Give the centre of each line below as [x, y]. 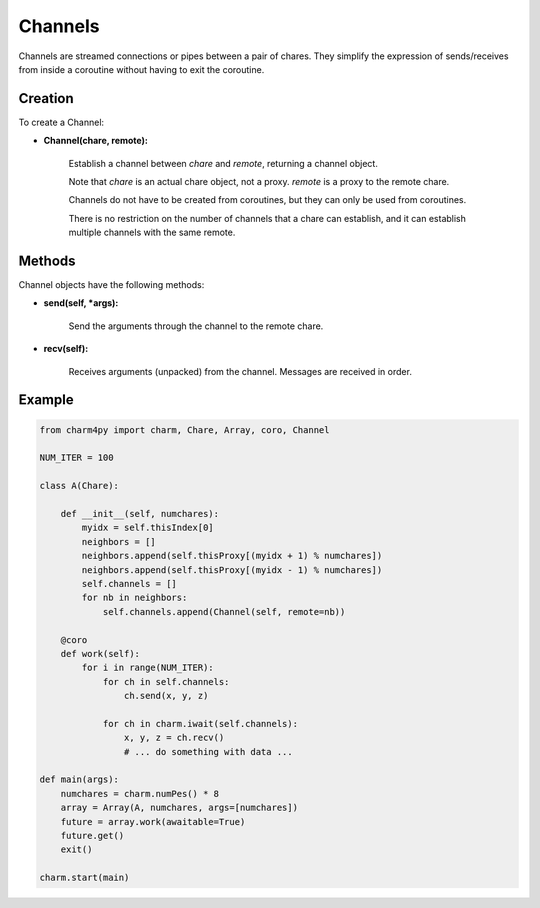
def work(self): [100, 653]
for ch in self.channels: [166, 681]
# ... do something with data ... [208, 751]
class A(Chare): [79, 486]
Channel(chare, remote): [96, 141]
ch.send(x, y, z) [166, 696]
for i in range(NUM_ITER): [147, 668]
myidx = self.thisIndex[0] [147, 528]
